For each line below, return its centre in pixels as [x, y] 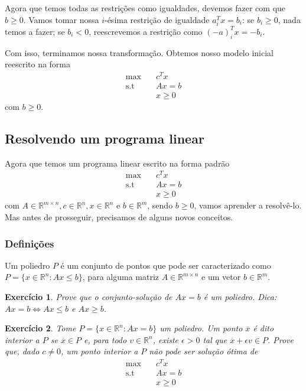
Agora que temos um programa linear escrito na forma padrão [117, 163]
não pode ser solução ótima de [204, 351]
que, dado [22, 351]
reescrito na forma [38, 64]
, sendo [160, 205]
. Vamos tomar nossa [61, 19]
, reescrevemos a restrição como [146, 31]
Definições [30, 243]
